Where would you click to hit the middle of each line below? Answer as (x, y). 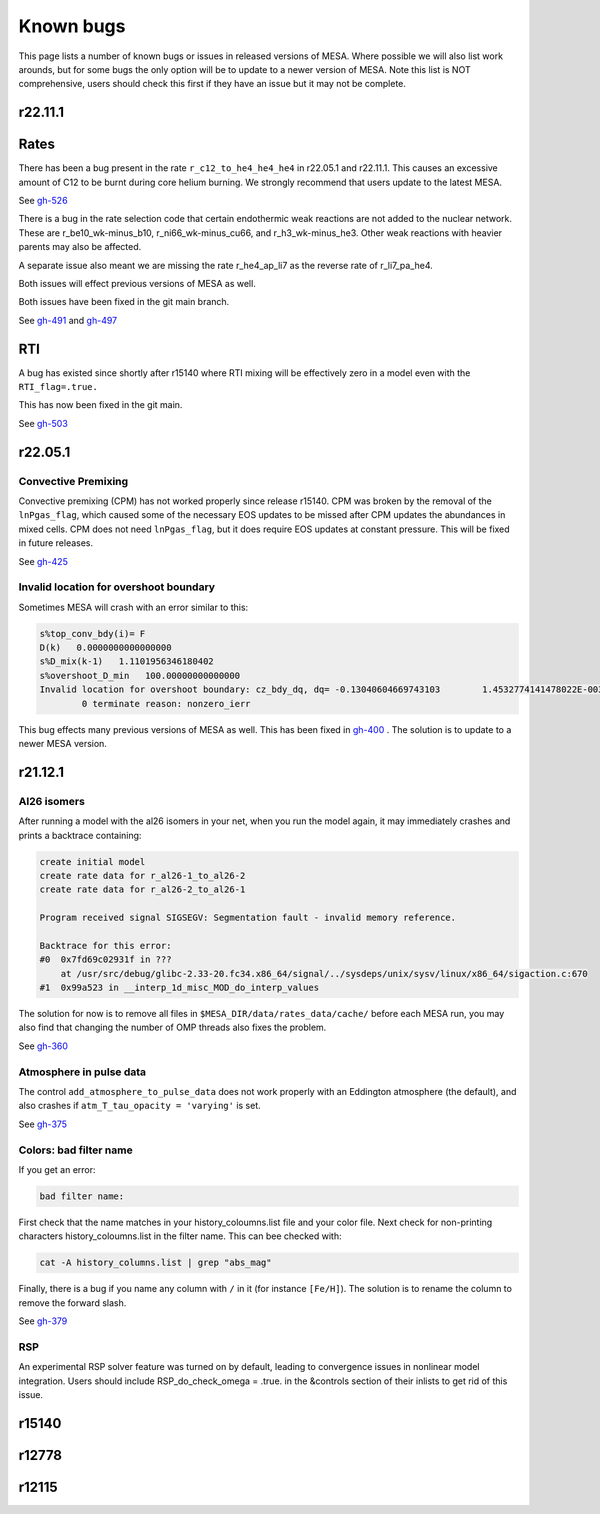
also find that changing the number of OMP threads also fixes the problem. (172, 1027)
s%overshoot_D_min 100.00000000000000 (139, 675)
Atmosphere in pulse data (82, 1072)
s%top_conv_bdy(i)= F (92, 633)
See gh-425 (43, 561)
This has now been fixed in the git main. (100, 405)
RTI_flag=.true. (58, 387)
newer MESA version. (62, 744)
